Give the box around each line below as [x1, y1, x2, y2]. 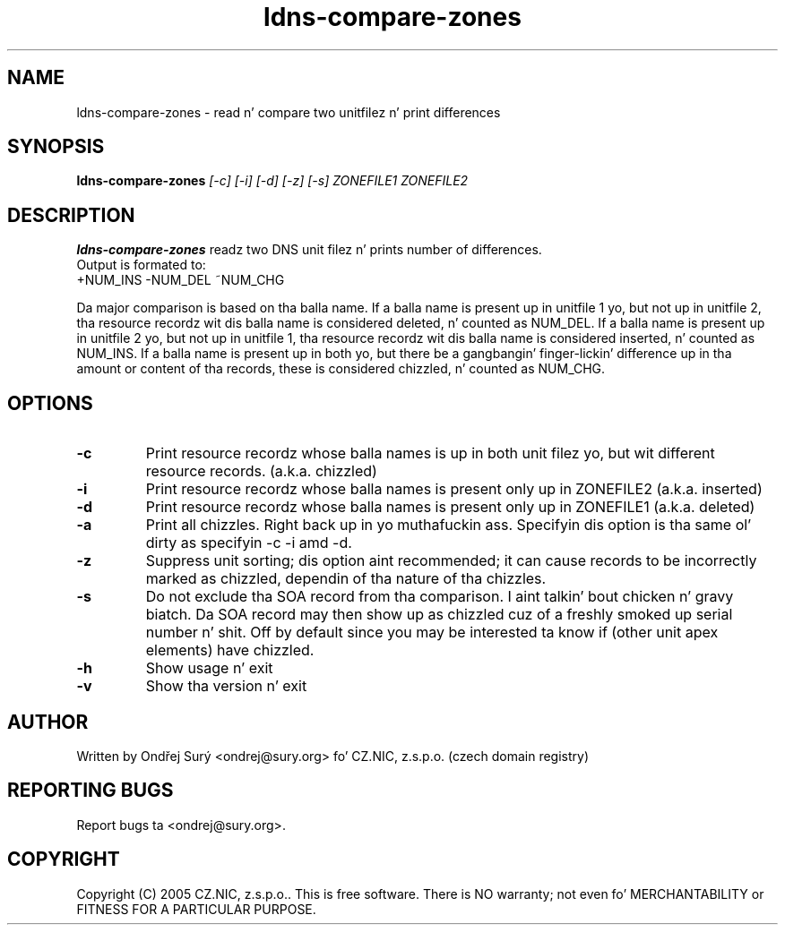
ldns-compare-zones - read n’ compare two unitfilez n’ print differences [76, 104, 501, 120]
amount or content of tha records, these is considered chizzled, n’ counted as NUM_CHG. [76, 361, 606, 377]
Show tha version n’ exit [145, 677, 307, 696]
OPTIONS [7, 391, 93, 415]
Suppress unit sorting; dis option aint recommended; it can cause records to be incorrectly [145, 552, 757, 570]
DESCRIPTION [7, 203, 135, 227]
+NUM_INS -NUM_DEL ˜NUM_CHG [76, 272, 285, 288]
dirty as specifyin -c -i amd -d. [145, 534, 352, 552]
